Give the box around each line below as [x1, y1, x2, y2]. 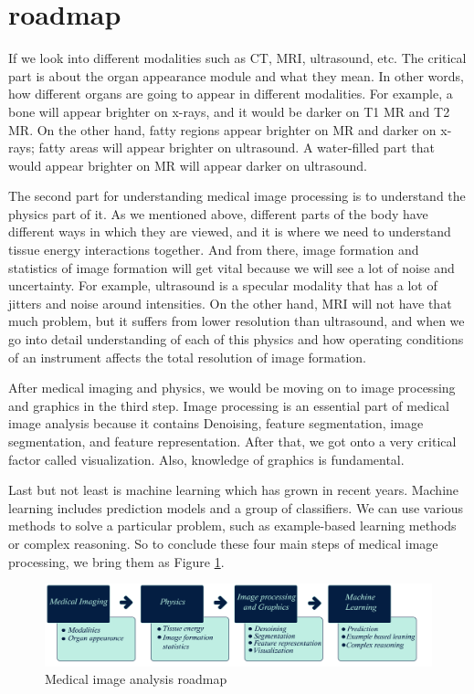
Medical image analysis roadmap [45, 669, 227, 689]
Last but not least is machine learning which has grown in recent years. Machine [8, 480, 459, 499]
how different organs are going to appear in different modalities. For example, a [8, 84, 453, 103]
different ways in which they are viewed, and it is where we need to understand [8, 222, 451, 241]
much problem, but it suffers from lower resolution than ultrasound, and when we [8, 311, 465, 331]
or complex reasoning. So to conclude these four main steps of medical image [8, 533, 438, 552]
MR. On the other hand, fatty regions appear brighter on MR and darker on [8, 120, 437, 139]
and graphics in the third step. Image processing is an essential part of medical [8, 395, 449, 415]
